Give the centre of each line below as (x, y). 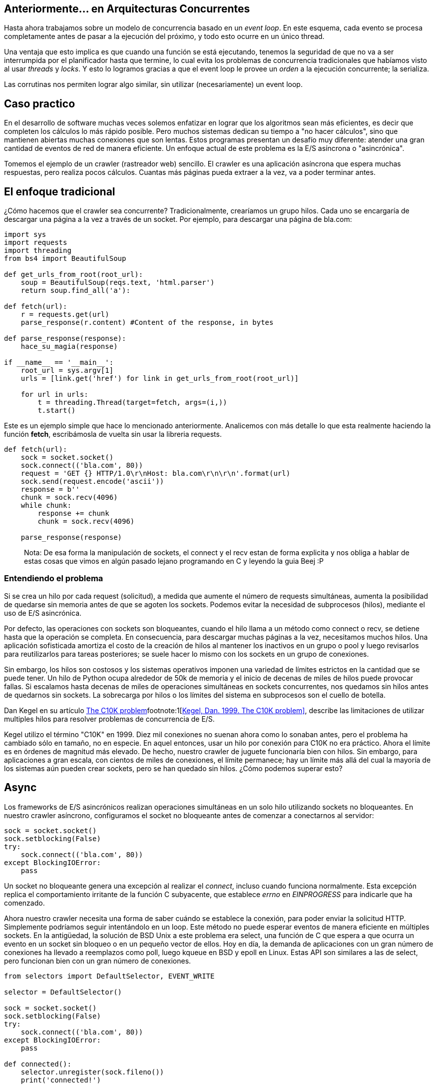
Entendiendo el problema (54, 578)
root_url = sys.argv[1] (67, 371)
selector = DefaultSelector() (63, 992)
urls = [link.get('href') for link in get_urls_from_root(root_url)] (160, 379)
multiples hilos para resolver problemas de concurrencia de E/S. (109, 719)
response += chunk (73, 514)
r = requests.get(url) (65, 315)
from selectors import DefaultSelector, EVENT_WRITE (109, 976)
